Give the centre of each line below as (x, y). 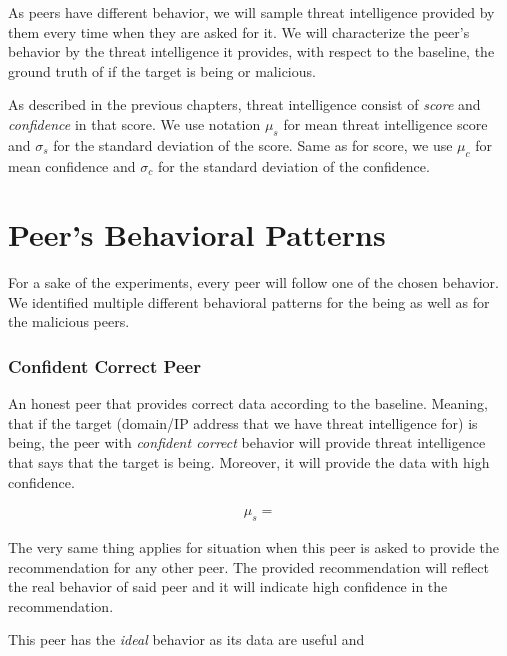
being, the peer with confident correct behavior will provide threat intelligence (247, 442)
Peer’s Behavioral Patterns (197, 234)
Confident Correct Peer (104, 365)
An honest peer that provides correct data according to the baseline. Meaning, (248, 403)
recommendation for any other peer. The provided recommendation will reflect (248, 566)
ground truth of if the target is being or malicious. (162, 70)
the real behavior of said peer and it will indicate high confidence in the (228, 586)
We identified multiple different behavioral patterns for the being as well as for (249, 301)
